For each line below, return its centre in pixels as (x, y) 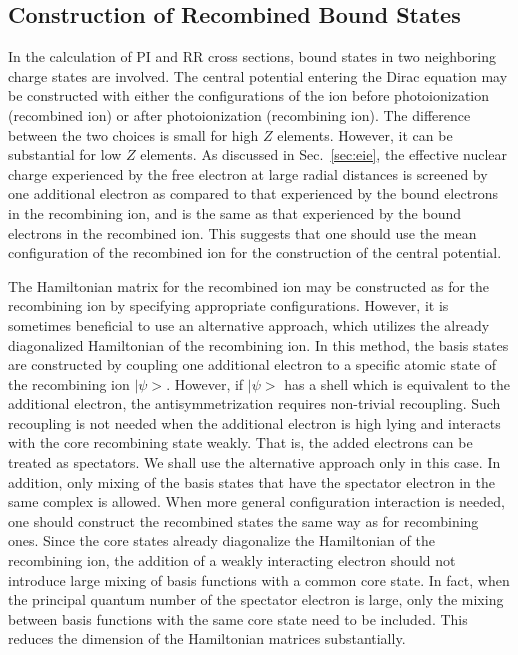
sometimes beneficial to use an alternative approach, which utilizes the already (249, 324)
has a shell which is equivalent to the (397, 383)
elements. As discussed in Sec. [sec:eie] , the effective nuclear (324, 154)
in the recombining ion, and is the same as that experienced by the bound (234, 212)
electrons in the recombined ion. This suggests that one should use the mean (242, 232)
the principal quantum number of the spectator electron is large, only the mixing (256, 599)
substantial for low (65, 154)
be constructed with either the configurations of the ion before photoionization (249, 95)
